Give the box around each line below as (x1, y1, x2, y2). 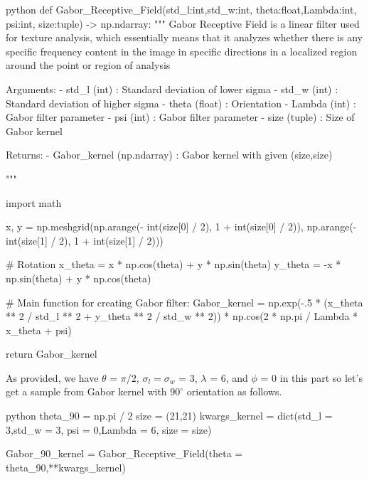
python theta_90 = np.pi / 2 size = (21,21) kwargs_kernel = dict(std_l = (6, 408, 333, 423)
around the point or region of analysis (6, 58, 171, 73)
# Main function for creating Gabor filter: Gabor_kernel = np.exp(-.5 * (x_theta (6, 294, 363, 309)
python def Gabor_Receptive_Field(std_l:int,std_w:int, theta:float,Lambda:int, (6, 2, 357, 16)
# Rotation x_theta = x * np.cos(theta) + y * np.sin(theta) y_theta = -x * (6, 257, 341, 272)
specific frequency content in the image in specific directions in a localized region (6, 43, 358, 58)
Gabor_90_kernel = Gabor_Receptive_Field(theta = (6, 446, 243, 461)
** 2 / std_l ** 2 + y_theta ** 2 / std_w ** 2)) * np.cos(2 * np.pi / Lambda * (6, 309, 358, 324)
